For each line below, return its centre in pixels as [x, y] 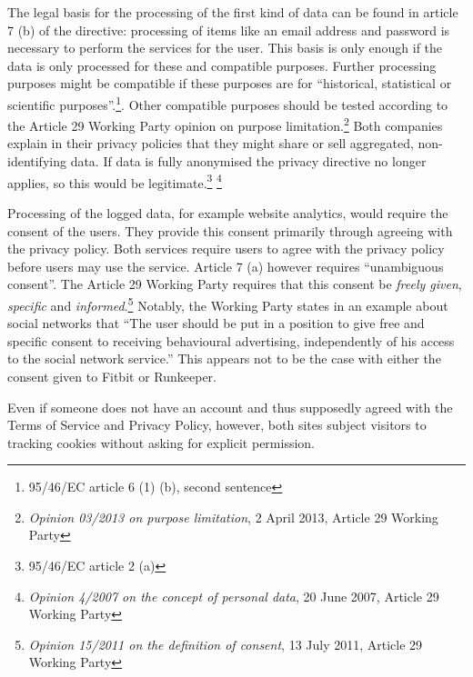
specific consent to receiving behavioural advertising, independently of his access [231, 340]
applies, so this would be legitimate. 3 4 [115, 181]
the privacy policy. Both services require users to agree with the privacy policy [226, 249]
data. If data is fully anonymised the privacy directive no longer [248, 161]
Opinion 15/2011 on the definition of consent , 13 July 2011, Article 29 [226, 644]
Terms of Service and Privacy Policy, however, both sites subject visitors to [217, 425]
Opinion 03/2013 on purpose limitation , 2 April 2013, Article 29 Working [233, 517]
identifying [37, 161]
